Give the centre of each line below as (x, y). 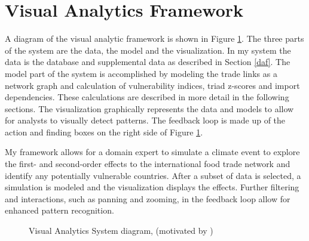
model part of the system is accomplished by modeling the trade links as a (141, 73)
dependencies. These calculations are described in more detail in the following (147, 97)
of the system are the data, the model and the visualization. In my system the (148, 50)
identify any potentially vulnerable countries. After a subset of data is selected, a (153, 175)
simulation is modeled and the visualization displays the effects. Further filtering (152, 187)
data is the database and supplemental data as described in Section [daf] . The (148, 62)
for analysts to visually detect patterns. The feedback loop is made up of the (145, 120)
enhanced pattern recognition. (59, 210)
